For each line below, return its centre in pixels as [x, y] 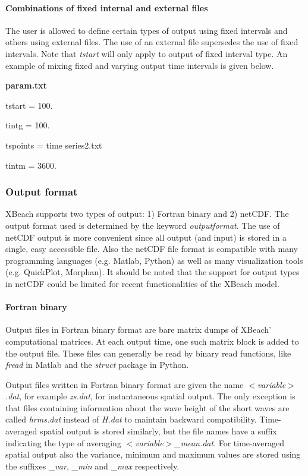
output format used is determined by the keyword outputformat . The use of [143, 225]
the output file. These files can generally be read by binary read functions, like [148, 353]
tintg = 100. [28, 125]
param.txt [26, 85]
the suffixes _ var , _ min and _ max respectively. [92, 466]
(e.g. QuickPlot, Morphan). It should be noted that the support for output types [153, 272]
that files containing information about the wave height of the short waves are [147, 407]
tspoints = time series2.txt [54, 145]
